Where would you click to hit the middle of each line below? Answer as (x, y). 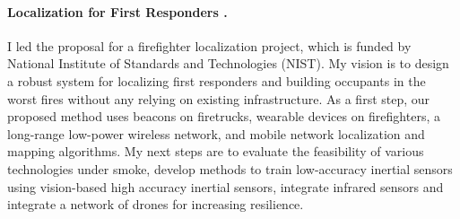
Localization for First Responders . (117, 11)
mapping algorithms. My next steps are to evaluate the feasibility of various (216, 151)
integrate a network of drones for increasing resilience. (156, 204)
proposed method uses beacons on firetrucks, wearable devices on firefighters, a (224, 116)
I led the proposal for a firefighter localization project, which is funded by (209, 45)
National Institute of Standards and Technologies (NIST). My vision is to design (228, 63)
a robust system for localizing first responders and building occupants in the (217, 80)
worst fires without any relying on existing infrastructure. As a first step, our (219, 98)
